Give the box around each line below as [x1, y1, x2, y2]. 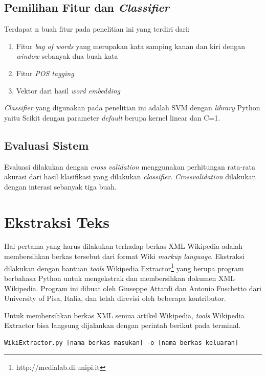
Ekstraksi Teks [4, 211, 109, 232]
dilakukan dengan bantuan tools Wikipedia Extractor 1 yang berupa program [4, 261, 244, 273]
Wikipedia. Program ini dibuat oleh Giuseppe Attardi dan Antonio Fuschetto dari [4, 283, 261, 293]
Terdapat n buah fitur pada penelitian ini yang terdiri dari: [4, 24, 190, 34]
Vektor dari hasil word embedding [16, 85, 120, 96]
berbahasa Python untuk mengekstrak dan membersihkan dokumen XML [4, 272, 235, 283]
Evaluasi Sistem [4, 137, 89, 153]
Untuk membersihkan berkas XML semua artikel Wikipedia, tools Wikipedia [4, 310, 245, 320]
